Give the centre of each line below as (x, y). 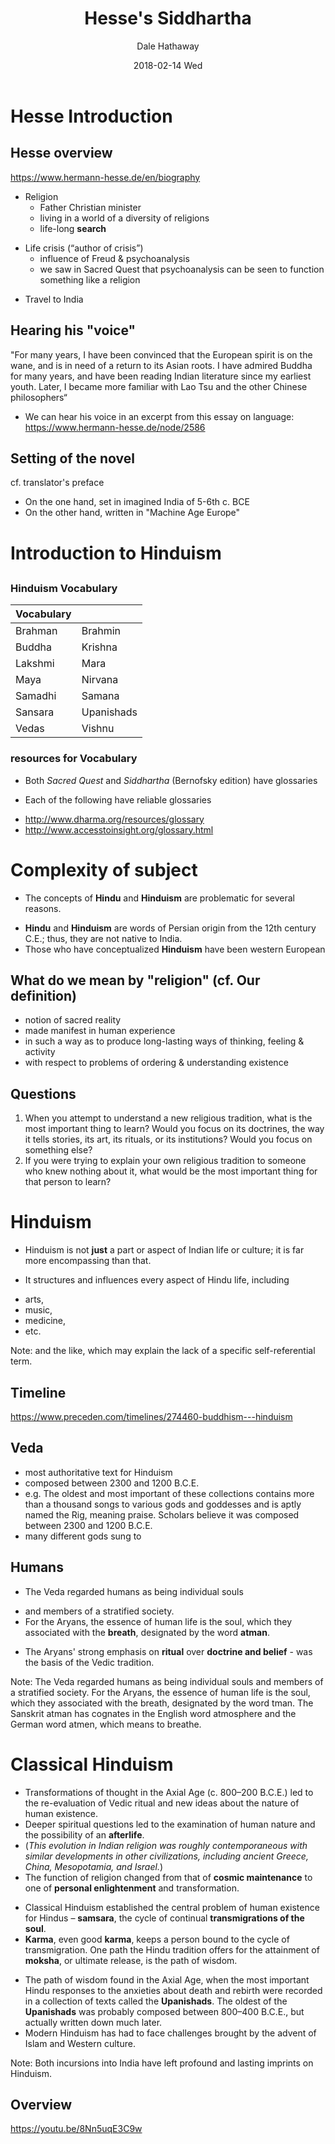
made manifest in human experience (100, 1031)
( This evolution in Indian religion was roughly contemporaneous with (166, 1845)
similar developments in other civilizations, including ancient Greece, (166, 1856)
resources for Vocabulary (74, 759)
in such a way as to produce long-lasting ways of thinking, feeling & (164, 1041)
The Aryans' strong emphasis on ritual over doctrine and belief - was (168, 1651)
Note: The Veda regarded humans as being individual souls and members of (167, 1681)
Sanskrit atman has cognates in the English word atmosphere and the (153, 1713)
